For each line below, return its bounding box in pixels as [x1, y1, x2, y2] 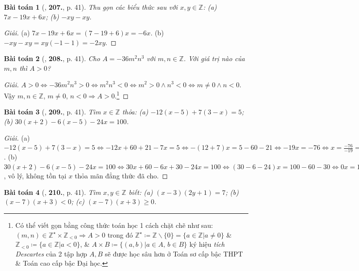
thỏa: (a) [122, 107, 148, 117]
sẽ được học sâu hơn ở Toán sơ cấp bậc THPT [105, 248, 243, 258]
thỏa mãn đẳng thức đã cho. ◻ [75, 171, 168, 181]
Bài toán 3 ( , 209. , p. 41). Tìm [4, 107, 101, 117]
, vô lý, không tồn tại [4, 171, 66, 181]
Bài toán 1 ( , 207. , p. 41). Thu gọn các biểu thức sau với [4, 2, 178, 12]
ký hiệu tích [189, 239, 225, 249]
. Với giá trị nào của [183, 53, 245, 64]
